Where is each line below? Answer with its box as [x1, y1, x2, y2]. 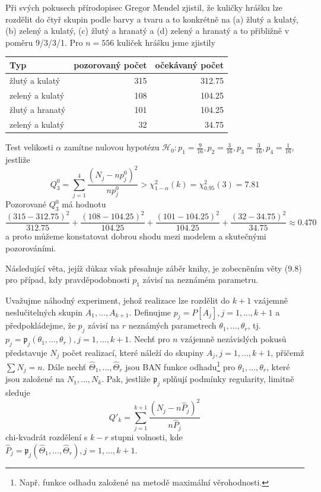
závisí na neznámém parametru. [142, 273, 259, 286]
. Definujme [129, 305, 171, 318]
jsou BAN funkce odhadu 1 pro [125, 359, 236, 373]
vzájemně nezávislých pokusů [180, 333, 287, 345]
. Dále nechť [42, 361, 87, 373]
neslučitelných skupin [5, 305, 83, 318]
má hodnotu [62, 198, 106, 210]
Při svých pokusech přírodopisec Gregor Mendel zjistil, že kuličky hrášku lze [5, 1, 282, 13]
